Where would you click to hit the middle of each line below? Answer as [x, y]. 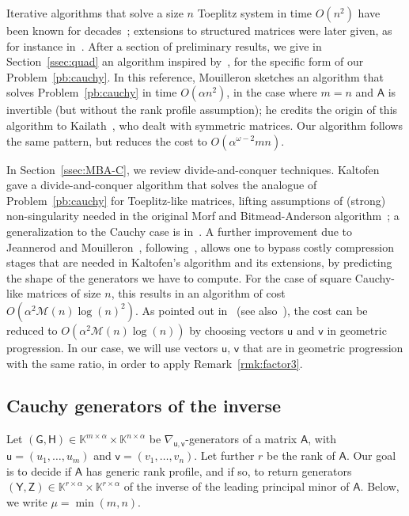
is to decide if [39, 470]
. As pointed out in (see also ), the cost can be [252, 310]
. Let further [224, 455]
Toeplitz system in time [255, 13]
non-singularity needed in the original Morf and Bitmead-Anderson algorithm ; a [203, 216]
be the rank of [301, 455]
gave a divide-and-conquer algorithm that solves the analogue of [162, 185]
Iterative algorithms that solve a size [95, 13]
